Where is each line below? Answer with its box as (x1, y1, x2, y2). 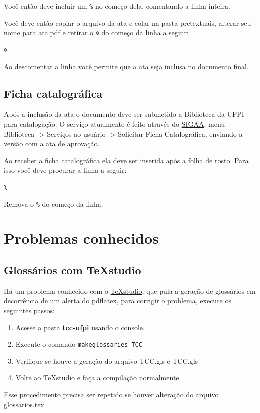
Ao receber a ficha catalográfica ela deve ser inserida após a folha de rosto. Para (4, 155, 249, 165)
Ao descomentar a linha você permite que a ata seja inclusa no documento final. (4, 61, 249, 71)
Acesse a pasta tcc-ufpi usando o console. (15, 322, 145, 332)
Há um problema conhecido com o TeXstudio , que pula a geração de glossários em (4, 285, 256, 296)
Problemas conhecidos (4, 228, 159, 248)
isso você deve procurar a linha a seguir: (4, 165, 127, 175)
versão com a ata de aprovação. (4, 138, 100, 149)
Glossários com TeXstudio (4, 262, 141, 277)
